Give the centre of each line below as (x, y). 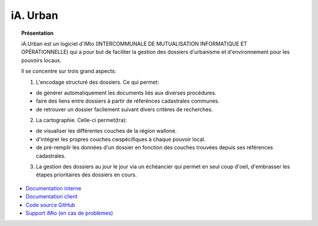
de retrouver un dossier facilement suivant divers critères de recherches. (125, 109)
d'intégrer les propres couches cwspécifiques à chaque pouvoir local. (121, 139)
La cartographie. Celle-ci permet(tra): (82, 120)
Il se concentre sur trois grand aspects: (69, 71)
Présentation (38, 33)
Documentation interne (54, 188)
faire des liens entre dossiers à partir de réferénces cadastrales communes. (128, 101)
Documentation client (52, 196)
